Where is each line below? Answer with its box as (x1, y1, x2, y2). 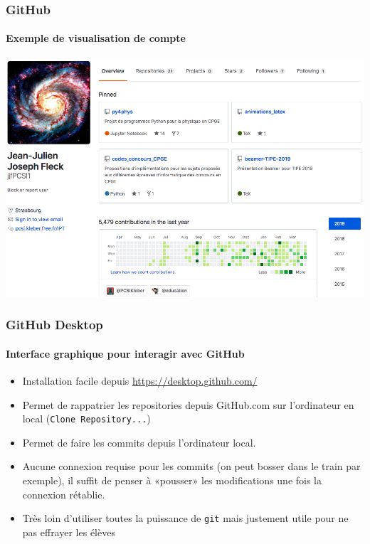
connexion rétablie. (22, 486, 105, 501)
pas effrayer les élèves (22, 524, 115, 539)
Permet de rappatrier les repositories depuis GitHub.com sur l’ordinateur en (22, 397, 354, 412)
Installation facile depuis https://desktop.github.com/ (22, 373, 258, 388)
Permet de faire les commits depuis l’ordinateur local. (22, 434, 256, 449)
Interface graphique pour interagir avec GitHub (6, 346, 245, 361)
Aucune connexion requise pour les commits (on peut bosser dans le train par (22, 459, 361, 474)
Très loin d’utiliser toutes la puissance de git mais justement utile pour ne (22, 511, 349, 526)
